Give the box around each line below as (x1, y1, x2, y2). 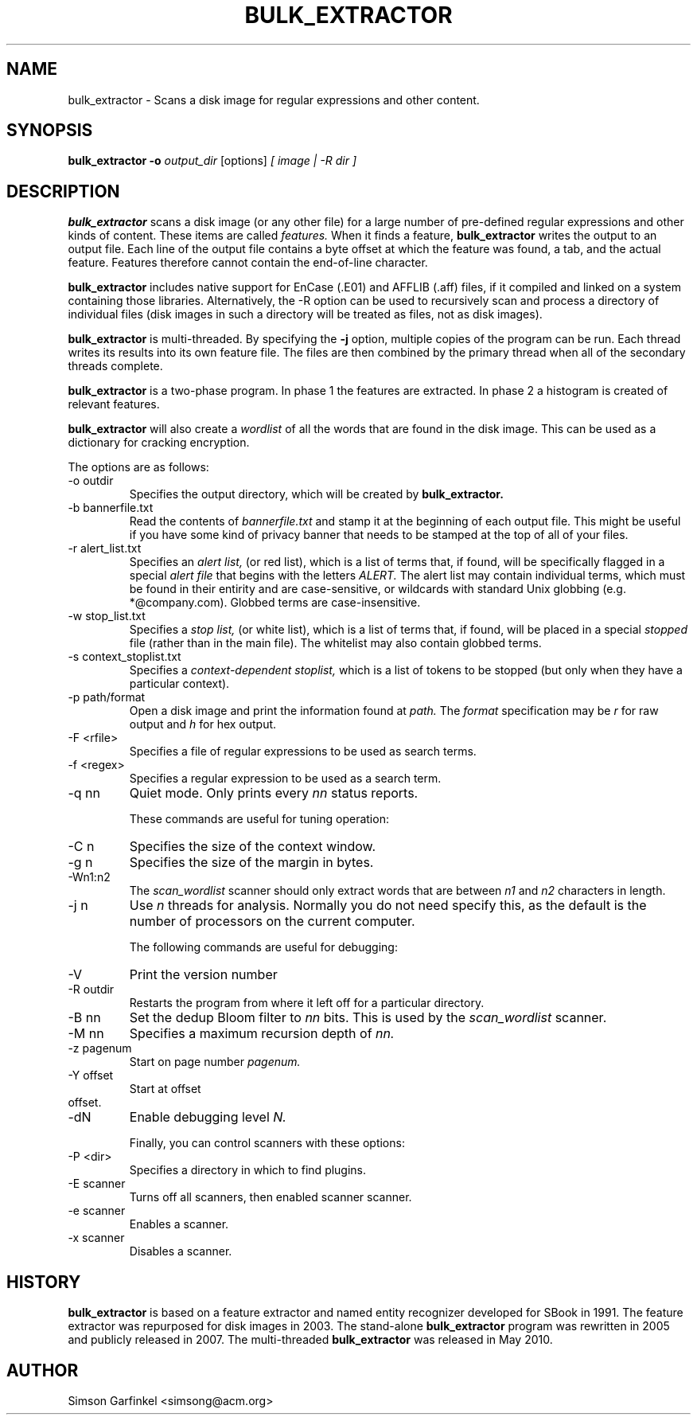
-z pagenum (68, 1041, 132, 1056)
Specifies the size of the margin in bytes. (129, 854, 374, 871)
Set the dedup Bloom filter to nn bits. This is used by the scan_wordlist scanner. (129, 1009, 607, 1026)
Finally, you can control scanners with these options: (129, 1136, 405, 1150)
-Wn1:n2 (68, 870, 111, 884)
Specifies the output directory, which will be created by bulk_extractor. (129, 487, 504, 502)
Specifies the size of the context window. (129, 838, 376, 855)
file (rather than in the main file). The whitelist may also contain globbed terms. (129, 636, 542, 650)
